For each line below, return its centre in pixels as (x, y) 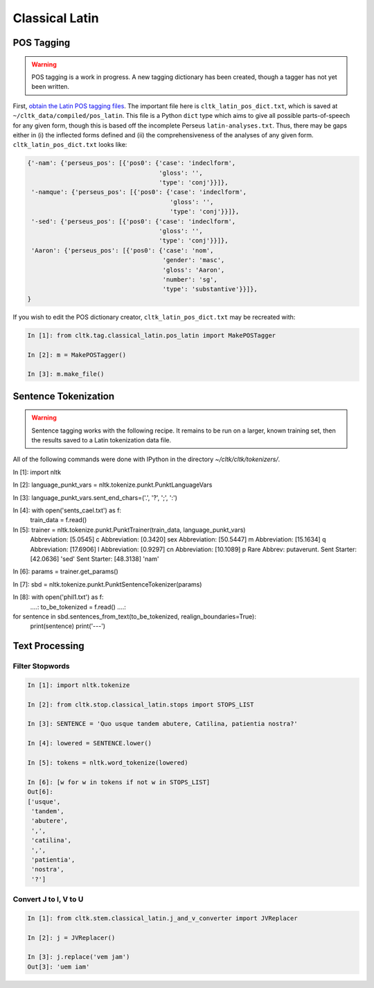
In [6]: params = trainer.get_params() (66, 571)
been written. (50, 87)
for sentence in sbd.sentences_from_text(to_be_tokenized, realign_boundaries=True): (134, 616)
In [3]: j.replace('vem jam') (79, 957)
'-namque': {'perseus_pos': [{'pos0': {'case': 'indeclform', (139, 192)
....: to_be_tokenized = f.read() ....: (78, 607)
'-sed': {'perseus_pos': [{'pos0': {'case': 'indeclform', (134, 221)
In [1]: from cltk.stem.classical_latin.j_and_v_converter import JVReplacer (162, 918)
